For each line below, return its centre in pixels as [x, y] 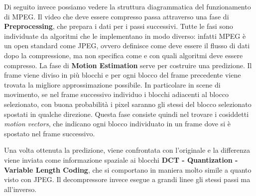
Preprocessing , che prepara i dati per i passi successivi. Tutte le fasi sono [119, 26]
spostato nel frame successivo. [50, 133]
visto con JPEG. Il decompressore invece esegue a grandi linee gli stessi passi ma [127, 179]
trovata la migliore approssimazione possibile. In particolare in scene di [112, 84]
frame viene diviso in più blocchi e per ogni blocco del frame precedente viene [123, 75]
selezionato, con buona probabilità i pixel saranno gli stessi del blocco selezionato [128, 104]
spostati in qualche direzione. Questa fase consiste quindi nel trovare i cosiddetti [127, 114]
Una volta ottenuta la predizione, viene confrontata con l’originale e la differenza [127, 150]
